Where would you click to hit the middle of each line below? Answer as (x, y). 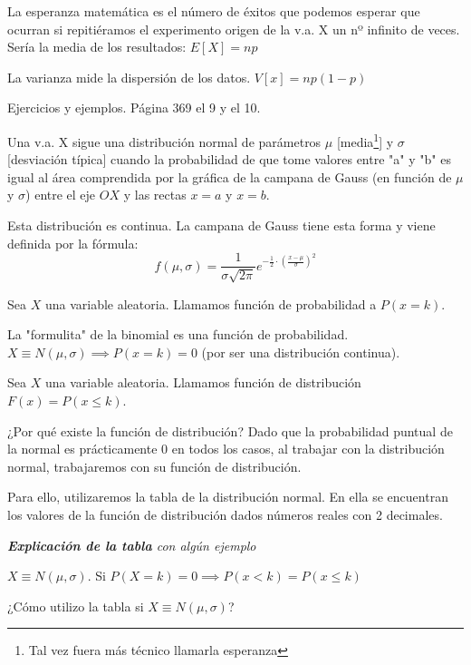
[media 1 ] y (365, 140)
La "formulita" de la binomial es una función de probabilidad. (178, 334)
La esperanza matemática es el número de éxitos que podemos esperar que (214, 11)
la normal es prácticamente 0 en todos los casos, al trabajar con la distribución (226, 449)
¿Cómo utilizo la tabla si (76, 606)
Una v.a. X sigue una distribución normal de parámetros (164, 141)
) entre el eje (61, 195)
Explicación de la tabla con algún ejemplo (132, 545)
